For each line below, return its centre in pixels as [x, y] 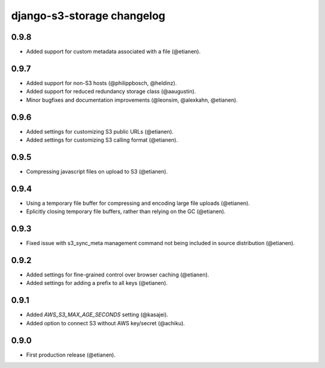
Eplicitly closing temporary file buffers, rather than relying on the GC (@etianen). [126, 211]
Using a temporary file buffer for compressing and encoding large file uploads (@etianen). [138, 203]
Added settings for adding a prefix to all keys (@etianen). [97, 283]
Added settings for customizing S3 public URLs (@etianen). [100, 131]
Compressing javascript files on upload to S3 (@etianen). [97, 171]
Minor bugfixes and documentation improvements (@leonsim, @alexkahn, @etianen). [132, 100]
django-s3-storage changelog [88, 16]
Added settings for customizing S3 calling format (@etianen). [102, 140]
